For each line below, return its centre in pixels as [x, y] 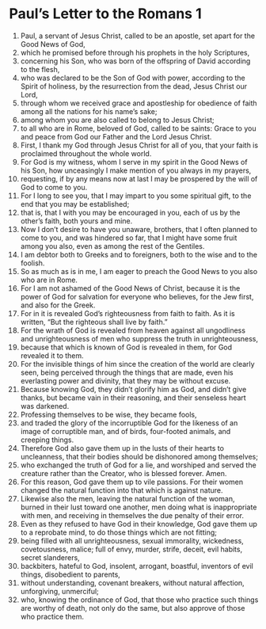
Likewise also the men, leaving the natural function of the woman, [127, 498]
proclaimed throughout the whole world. [86, 153]
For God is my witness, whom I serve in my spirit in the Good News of [134, 162]
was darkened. [45, 406]
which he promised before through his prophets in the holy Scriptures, [135, 52]
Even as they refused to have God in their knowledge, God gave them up [139, 524]
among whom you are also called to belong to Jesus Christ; [117, 120]
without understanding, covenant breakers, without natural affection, [132, 582]
